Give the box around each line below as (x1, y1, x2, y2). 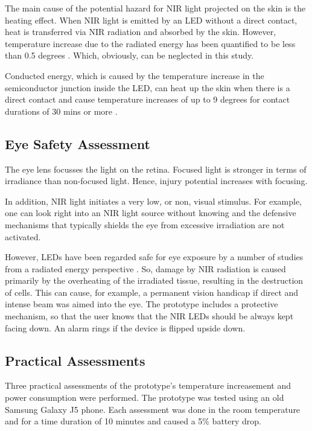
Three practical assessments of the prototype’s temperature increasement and (5, 379, 291, 392)
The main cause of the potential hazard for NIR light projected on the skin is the (5, 2, 306, 14)
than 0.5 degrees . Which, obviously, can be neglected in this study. (5, 49, 254, 62)
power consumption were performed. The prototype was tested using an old (5, 391, 284, 404)
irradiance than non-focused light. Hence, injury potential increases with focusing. (5, 174, 308, 187)
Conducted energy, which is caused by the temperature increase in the (5, 69, 264, 81)
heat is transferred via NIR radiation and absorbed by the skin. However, (5, 25, 276, 38)
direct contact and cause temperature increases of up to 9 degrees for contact (5, 93, 290, 106)
